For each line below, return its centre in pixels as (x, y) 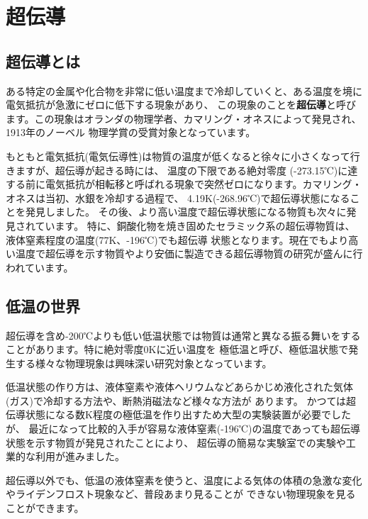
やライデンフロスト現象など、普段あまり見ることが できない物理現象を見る (181, 494)
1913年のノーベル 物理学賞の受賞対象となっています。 (131, 132)
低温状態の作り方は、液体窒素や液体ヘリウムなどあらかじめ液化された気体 (179, 387)
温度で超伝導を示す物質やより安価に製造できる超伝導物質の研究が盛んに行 (189, 253)
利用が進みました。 (80, 456)
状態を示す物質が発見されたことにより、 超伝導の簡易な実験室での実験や (176, 442)
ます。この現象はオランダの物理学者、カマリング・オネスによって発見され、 (184, 118)
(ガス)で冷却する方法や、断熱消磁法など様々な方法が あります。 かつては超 (181, 400)
